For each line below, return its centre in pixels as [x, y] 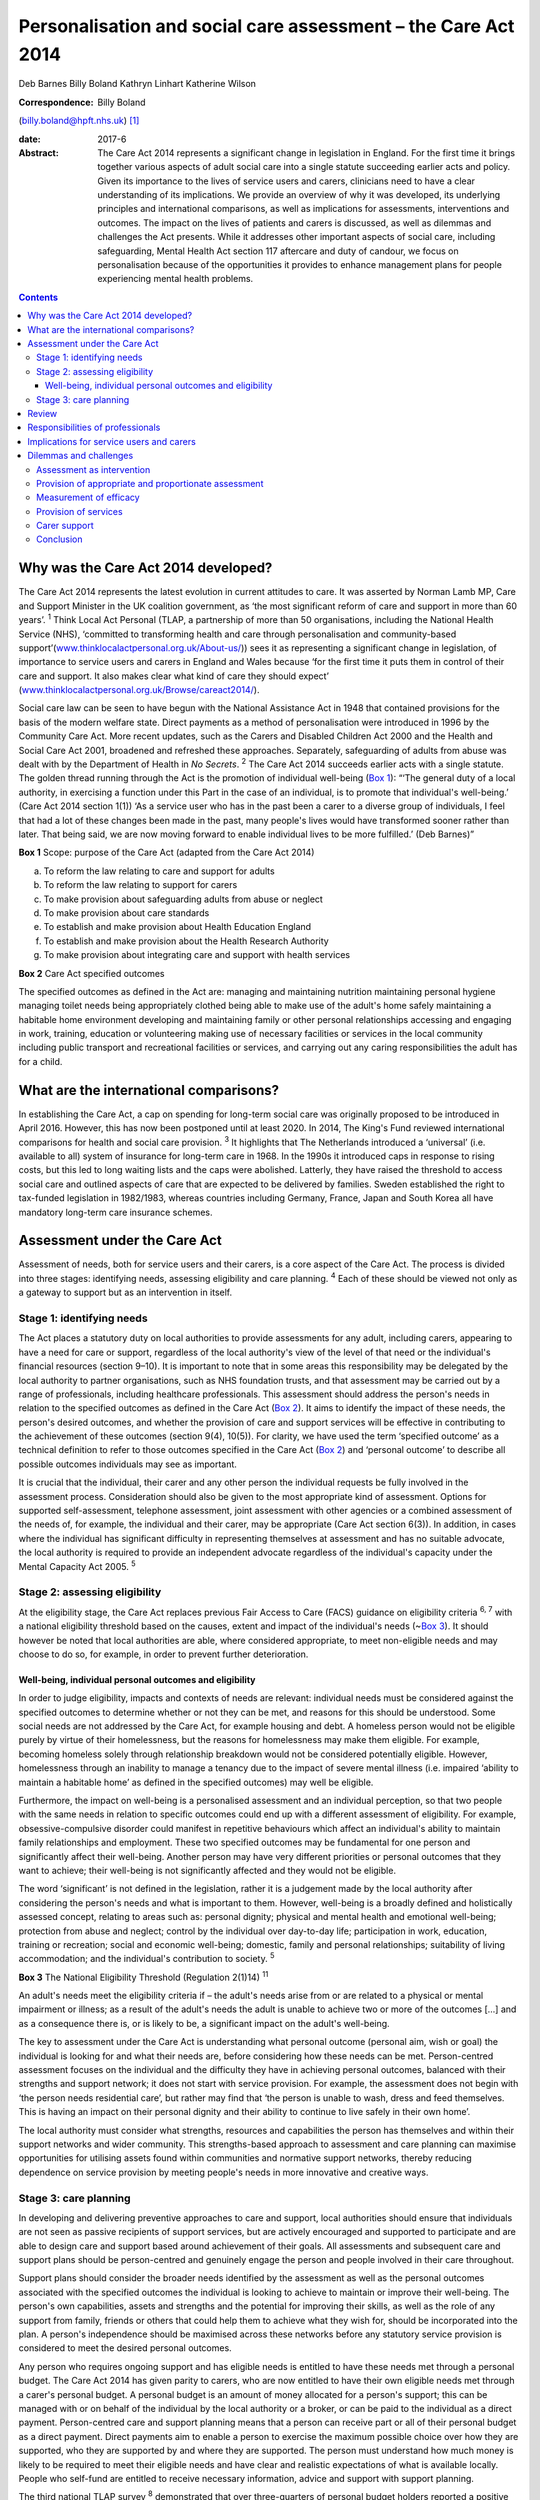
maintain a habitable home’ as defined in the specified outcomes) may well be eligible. [196, 1782]
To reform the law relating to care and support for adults [159, 871]
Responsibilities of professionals [94, 427]
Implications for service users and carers [112, 441]
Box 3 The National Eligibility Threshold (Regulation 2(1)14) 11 [143, 1976]
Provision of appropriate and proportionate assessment [150, 483]
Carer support [65, 526]
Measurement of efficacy [88, 497]
